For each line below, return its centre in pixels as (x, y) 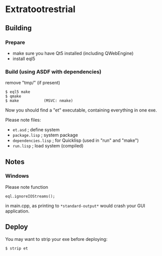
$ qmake (13, 96)
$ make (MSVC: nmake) (39, 101)
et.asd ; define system (36, 130)
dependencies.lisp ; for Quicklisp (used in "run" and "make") (75, 140)
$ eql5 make (18, 92)
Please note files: (23, 120)
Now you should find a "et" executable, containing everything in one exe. (81, 110)
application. (17, 211)
